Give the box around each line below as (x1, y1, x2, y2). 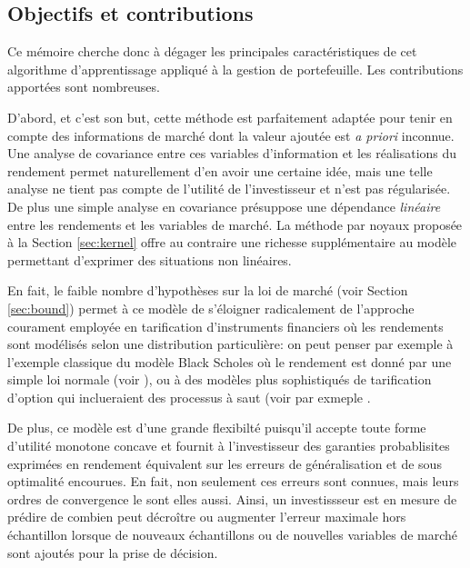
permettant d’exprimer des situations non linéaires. (7, 250, 292, 269)
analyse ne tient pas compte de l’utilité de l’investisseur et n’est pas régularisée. (7, 179, 451, 198)
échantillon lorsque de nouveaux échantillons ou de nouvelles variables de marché (7, 525, 458, 544)
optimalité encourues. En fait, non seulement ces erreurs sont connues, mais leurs (7, 472, 459, 491)
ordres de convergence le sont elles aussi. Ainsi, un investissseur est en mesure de (7, 489, 457, 508)
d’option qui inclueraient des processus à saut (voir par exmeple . (7, 387, 371, 406)
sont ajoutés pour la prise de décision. (7, 543, 218, 562)
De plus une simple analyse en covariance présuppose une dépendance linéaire (7, 196, 441, 215)
